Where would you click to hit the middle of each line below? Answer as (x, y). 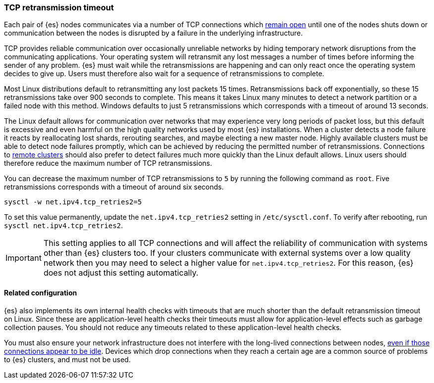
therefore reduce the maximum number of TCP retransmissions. (108, 163)
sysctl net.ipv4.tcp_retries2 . (64, 226)
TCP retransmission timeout (59, 7)
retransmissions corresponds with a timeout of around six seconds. (114, 187)
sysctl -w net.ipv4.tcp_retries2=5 (73, 202)
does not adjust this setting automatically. (121, 273)
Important (24, 258)
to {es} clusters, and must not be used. (67, 359)
